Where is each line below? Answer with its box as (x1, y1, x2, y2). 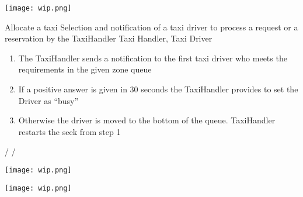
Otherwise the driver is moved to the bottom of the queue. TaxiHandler (18, 114, 276, 126)
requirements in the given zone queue (18, 63, 152, 75)
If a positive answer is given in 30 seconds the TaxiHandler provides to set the (18, 83, 298, 95)
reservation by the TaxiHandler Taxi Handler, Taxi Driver (5, 32, 213, 44)
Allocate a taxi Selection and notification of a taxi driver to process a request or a (5, 20, 298, 33)
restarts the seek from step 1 (18, 125, 121, 137)
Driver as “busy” (18, 94, 79, 106)
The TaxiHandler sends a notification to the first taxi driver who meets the (18, 51, 287, 64)
